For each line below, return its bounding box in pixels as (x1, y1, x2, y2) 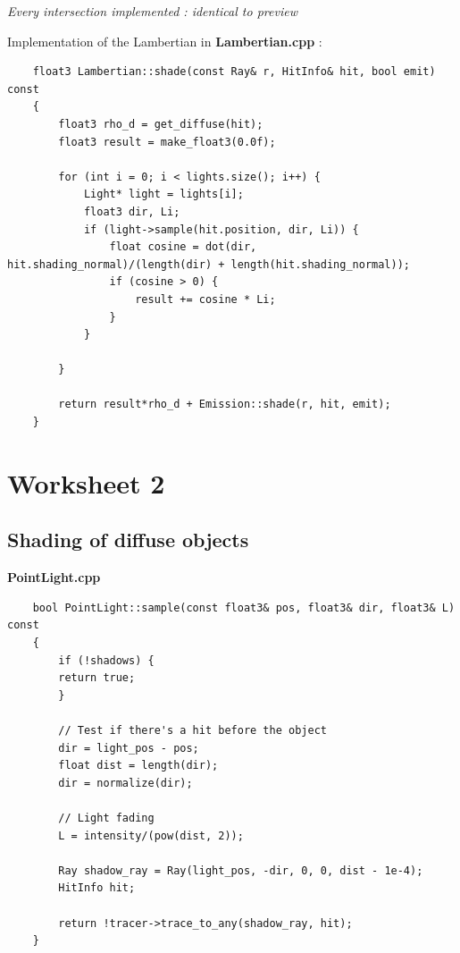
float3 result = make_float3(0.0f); (58, 135, 276, 148)
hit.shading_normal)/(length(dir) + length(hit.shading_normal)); (7, 257, 411, 271)
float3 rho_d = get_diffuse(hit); (58, 117, 263, 131)
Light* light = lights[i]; (83, 188, 244, 201)
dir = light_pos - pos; (58, 741, 199, 755)
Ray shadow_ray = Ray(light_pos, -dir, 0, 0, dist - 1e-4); (58, 864, 423, 877)
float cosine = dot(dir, (109, 240, 257, 254)
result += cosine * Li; (135, 292, 276, 306)
